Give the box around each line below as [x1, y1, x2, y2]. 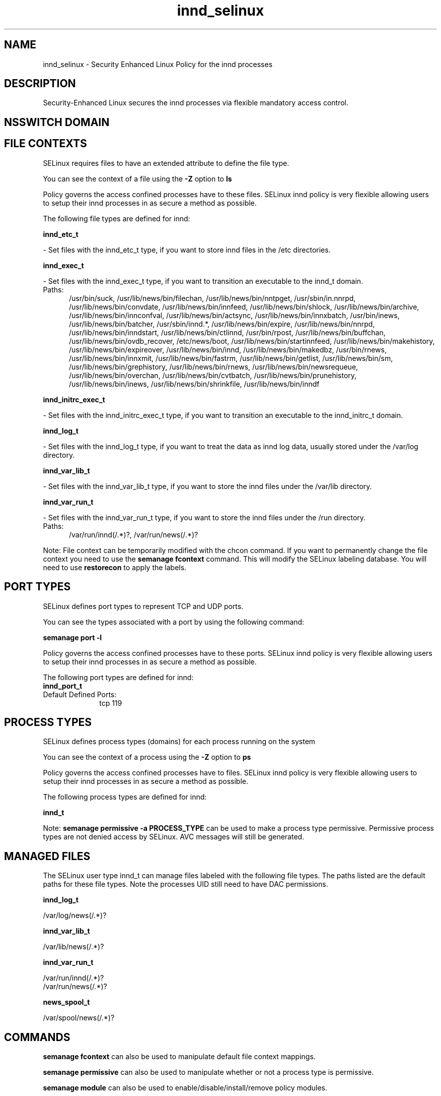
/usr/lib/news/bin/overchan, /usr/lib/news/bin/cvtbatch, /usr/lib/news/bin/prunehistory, [69, 371, 357, 380]
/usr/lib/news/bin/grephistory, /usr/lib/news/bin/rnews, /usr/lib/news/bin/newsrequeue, [69, 362, 358, 371]
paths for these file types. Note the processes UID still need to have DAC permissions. [43, 880, 328, 889]
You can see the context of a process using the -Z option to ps [43, 753, 251, 762]
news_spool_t [43, 998, 90, 1007]
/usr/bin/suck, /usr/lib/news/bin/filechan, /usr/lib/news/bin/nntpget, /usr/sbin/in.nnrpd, [69, 293, 356, 302]
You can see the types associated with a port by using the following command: [43, 617, 305, 626]
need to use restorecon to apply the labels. [43, 563, 187, 572]
